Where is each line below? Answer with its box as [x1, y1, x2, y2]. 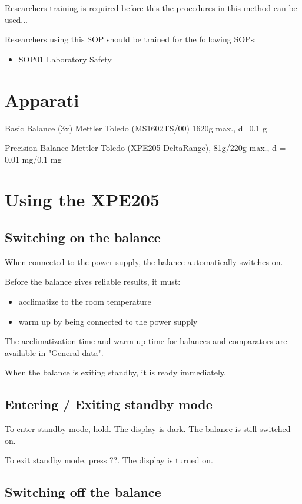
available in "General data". [5, 346, 104, 358]
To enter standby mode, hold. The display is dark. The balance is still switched [5, 423, 291, 435]
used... [5, 13, 28, 25]
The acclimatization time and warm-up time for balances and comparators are [5, 335, 287, 347]
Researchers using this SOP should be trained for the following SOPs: [5, 33, 257, 45]
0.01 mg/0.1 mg [5, 153, 62, 165]
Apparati [5, 87, 79, 111]
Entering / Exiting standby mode [5, 395, 213, 413]
